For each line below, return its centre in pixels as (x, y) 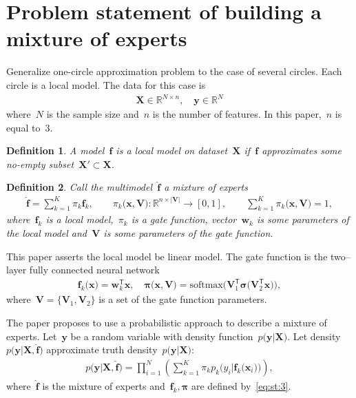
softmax (206, 285)
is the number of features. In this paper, (237, 114)
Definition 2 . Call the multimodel (80, 187)
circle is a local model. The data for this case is (106, 84)
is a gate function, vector (184, 219)
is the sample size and (93, 114)
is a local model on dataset (172, 150)
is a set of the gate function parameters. (183, 299)
